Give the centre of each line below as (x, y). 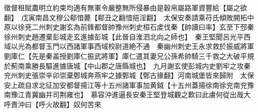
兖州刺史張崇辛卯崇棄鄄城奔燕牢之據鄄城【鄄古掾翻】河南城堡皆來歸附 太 (126, 75)
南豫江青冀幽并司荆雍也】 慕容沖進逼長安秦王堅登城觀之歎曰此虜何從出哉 (124, 94)
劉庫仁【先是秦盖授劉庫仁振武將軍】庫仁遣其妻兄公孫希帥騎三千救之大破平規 (129, 56)
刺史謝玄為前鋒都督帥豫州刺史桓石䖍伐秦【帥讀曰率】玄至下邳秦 (150, 27)
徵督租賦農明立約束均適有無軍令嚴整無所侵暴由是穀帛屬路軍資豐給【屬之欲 (126, 7)
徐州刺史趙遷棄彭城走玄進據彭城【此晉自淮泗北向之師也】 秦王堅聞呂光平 (124, 36)
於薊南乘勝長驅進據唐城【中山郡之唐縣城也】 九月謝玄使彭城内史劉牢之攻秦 (127, 65)
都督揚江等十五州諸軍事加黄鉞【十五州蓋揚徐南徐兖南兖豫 (160, 85)
